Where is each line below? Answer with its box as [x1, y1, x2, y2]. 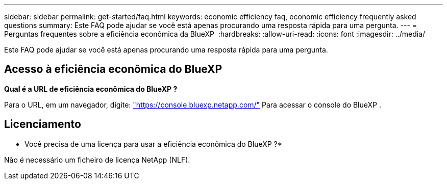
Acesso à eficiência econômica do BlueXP [4, 63, 222, 76]
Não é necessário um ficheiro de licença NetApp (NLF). [4, 155, 190, 164]
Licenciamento [4, 118, 81, 131]
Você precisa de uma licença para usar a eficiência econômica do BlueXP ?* [24, 139, 282, 148]
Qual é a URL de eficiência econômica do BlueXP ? [4, 84, 178, 93]
